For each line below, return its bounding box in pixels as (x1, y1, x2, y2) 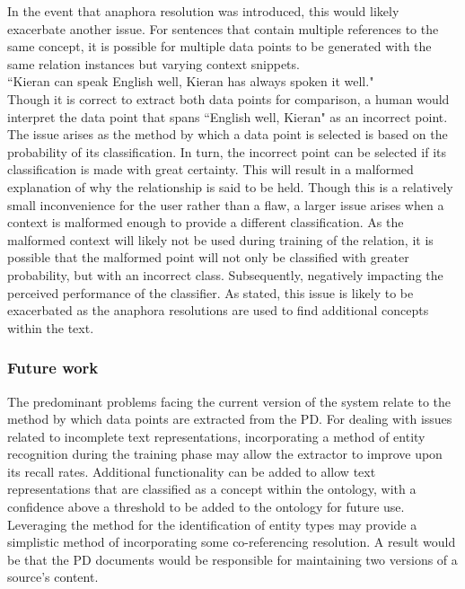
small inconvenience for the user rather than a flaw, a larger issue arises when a (7, 195, 444, 214)
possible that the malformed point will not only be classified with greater (7, 248, 409, 267)
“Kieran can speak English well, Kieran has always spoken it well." (7, 72, 374, 91)
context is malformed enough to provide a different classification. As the (7, 213, 404, 232)
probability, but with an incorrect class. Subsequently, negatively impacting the (7, 265, 443, 284)
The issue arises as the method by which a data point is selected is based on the (7, 125, 448, 144)
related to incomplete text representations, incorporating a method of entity (7, 426, 426, 445)
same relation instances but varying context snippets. (7, 54, 300, 73)
